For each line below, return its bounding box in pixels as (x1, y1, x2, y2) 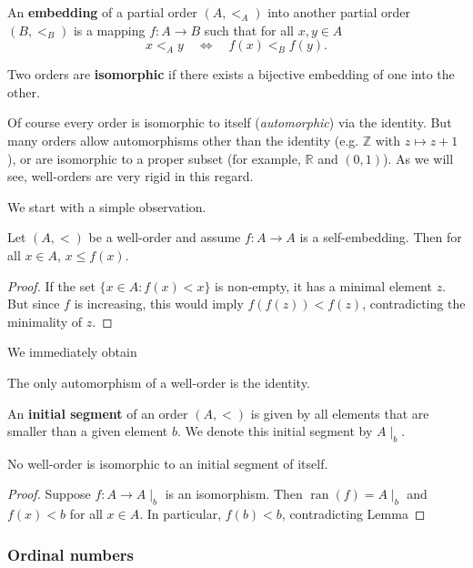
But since (7, 294, 60, 313)
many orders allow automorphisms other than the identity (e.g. (7, 130, 359, 149)
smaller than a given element (7, 421, 168, 441)
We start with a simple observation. (7, 197, 206, 216)
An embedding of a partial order (7, 3, 197, 21)
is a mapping (73, 20, 146, 39)
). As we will (383, 148, 454, 167)
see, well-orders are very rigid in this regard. (7, 167, 254, 186)
